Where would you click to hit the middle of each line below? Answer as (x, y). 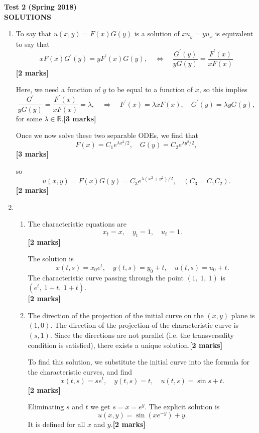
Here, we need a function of (58, 89)
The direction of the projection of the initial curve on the (116, 315)
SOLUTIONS (28, 16)
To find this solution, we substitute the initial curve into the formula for (139, 362)
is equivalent (234, 33)
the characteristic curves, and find (80, 371)
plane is (243, 315)
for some (29, 118)
